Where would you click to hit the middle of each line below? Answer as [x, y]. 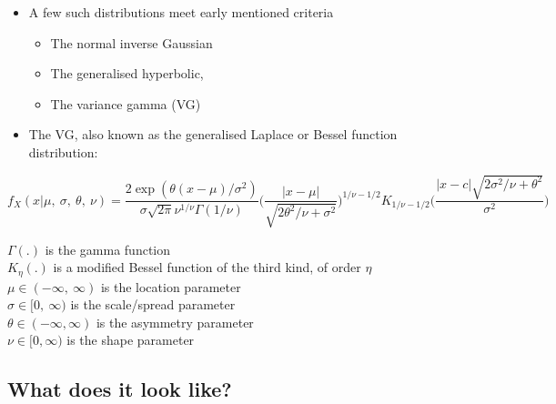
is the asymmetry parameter [175, 322]
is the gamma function [108, 249]
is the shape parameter [131, 340]
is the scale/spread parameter [153, 304]
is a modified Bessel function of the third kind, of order [207, 267]
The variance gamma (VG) [126, 103]
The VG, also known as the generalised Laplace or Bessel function [213, 134]
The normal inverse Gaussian [131, 42]
